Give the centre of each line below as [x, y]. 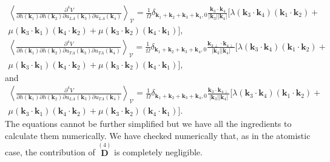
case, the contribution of [50, 152]
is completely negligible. [158, 152]
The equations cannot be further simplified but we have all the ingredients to [148, 124]
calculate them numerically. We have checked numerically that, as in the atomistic [158, 135]
